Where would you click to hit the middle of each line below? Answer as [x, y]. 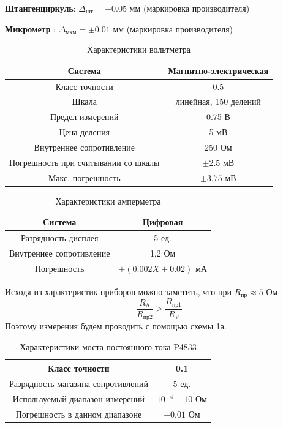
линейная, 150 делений [218, 101]
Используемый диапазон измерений [79, 399]
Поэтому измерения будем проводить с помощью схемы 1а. [116, 326]
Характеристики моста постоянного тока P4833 [108, 346]
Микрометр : [31, 28]
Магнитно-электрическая [218, 70]
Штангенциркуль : [40, 8]
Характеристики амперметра [108, 201]
